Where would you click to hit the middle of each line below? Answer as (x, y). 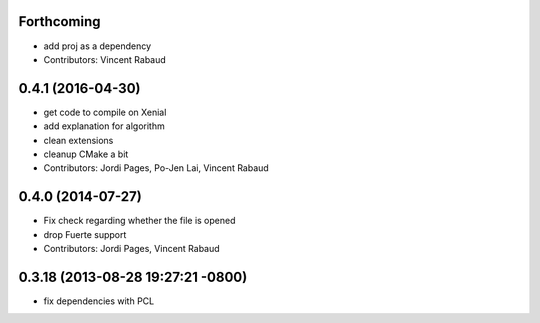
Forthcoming (59, 21)
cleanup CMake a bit (86, 154)
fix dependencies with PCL (99, 301)
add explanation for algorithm (104, 126)
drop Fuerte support (85, 234)
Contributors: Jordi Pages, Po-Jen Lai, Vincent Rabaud (156, 168)
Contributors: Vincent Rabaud (105, 59)
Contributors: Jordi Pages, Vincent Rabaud (131, 249)
